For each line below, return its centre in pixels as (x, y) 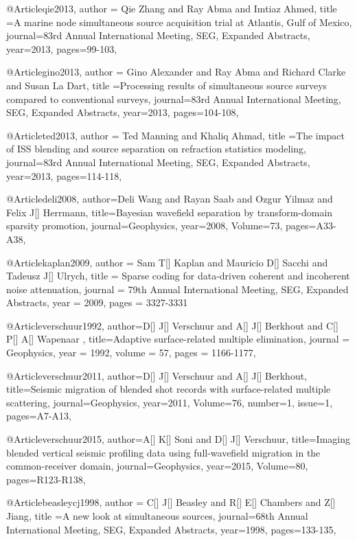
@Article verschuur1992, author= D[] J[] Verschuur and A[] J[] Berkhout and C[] (172, 325)
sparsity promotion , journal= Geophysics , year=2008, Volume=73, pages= (161, 226)
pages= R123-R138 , (46, 479)
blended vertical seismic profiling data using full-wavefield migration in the (163, 452)
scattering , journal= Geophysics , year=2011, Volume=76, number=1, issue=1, (170, 402)
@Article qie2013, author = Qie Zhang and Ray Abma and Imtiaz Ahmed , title (172, 8)
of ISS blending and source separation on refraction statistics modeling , (156, 149)
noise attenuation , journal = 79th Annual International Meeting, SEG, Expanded (177, 289)
